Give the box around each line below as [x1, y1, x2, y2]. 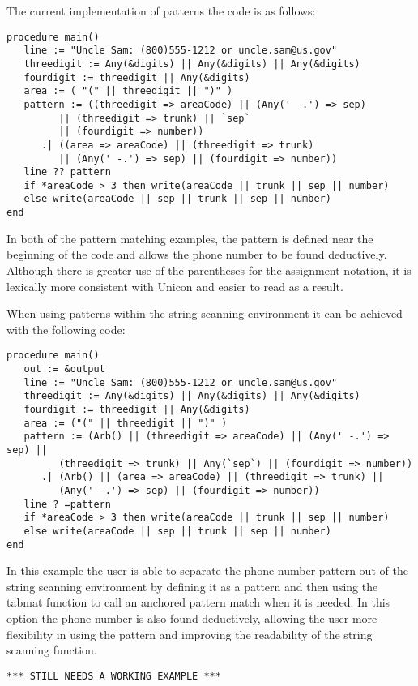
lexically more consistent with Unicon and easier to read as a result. [6, 277, 343, 294]
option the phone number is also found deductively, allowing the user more [6, 609, 377, 626]
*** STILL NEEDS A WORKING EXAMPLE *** [6, 670, 221, 682]
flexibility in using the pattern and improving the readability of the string [6, 625, 373, 642]
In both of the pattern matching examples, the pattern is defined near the [6, 229, 373, 247]
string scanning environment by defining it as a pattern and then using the [6, 577, 378, 594]
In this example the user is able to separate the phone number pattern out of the [6, 562, 408, 579]
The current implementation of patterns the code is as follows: [6, 2, 316, 19]
